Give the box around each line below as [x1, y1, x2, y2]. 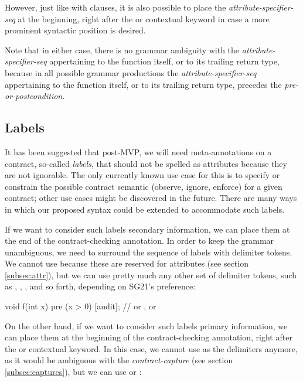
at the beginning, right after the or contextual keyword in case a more [18, 12, 270, 25]
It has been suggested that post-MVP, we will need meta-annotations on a [5, 145, 272, 158]
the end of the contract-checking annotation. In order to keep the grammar [5, 234, 274, 247]
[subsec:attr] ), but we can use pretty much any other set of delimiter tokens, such [5, 268, 297, 281]
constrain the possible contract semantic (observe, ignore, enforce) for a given [5, 180, 282, 192]
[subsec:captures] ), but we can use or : [5, 366, 142, 378]
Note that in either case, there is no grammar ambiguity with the [5, 43, 240, 56]
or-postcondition [5, 90, 63, 102]
